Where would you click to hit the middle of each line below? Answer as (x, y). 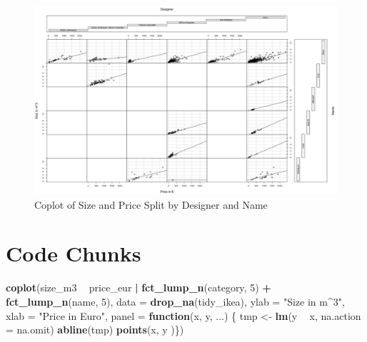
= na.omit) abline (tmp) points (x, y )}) (95, 330)
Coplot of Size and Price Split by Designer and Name (151, 204)
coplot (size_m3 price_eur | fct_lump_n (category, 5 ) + (139, 287)
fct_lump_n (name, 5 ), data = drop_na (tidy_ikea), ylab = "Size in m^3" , (175, 301)
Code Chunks (74, 253)
